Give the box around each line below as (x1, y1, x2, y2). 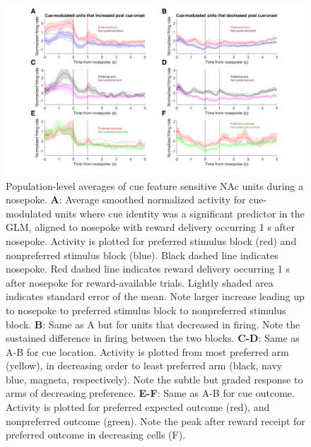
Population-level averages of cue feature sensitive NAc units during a (6, 178, 303, 193)
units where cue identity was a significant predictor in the (54, 205, 305, 220)
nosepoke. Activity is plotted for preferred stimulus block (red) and (6, 233, 297, 248)
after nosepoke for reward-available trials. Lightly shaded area (6, 275, 274, 290)
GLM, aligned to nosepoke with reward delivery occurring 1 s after (6, 220, 295, 234)
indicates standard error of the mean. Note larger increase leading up (6, 289, 305, 304)
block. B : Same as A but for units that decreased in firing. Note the (6, 316, 300, 331)
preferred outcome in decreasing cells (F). (6, 427, 186, 442)
